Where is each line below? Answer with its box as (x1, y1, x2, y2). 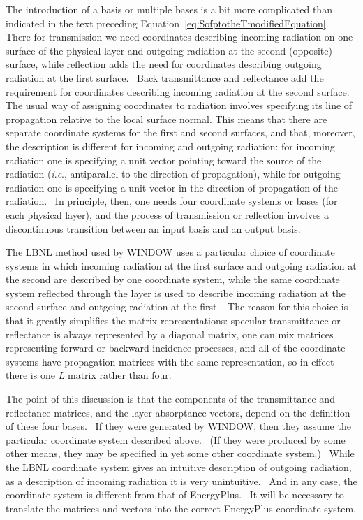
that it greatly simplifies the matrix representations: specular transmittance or (6, 313, 341, 328)
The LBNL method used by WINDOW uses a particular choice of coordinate (6, 245, 335, 259)
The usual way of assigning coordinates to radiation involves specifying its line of (6, 98, 353, 113)
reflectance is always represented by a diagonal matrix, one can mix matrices (6, 326, 334, 341)
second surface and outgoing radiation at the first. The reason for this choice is (6, 299, 348, 314)
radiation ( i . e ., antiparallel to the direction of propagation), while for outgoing (6, 166, 341, 181)
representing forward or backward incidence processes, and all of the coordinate (6, 340, 346, 355)
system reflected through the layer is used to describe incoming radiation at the (6, 285, 346, 300)
